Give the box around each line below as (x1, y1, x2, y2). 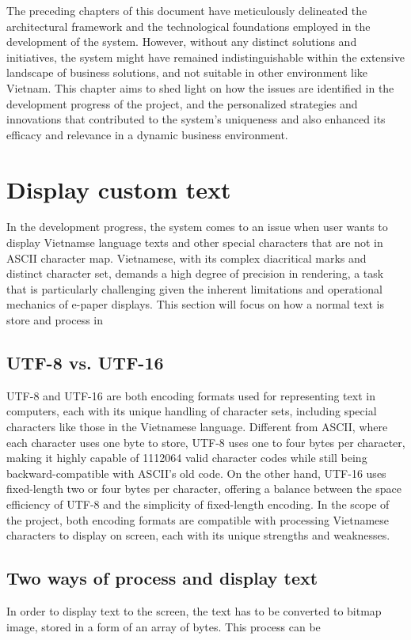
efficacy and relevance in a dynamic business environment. (6, 126, 288, 142)
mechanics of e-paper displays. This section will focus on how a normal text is (6, 296, 384, 312)
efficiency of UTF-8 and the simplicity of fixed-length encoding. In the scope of (6, 495, 390, 512)
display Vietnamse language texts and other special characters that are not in (6, 234, 383, 251)
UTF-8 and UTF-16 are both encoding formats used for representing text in (6, 387, 375, 403)
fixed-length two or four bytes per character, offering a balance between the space (6, 480, 401, 497)
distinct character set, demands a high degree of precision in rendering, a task (6, 265, 384, 282)
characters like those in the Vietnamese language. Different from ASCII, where (6, 418, 388, 435)
